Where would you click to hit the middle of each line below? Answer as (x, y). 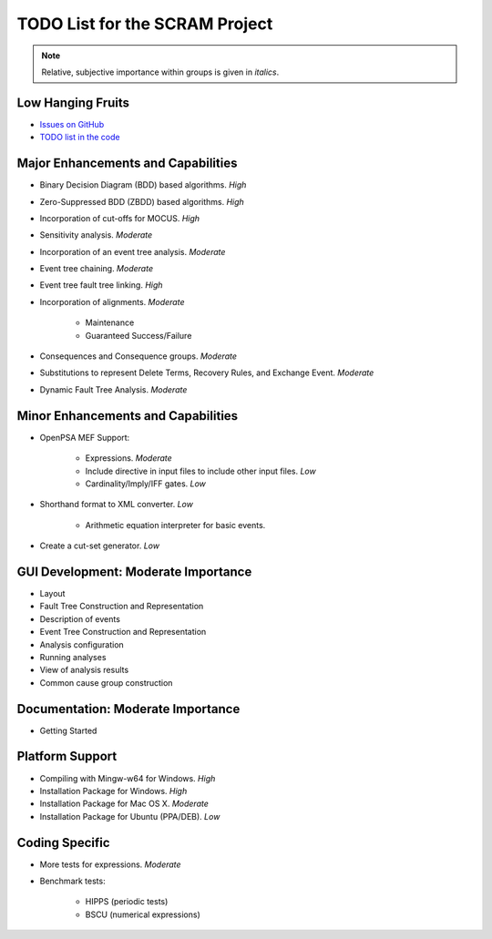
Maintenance (110, 322)
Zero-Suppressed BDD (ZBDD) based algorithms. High (142, 201)
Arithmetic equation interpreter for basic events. (175, 525)
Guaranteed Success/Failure (138, 335)
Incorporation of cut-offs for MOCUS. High (120, 218)
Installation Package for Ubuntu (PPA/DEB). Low (130, 816)
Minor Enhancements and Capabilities (128, 416)
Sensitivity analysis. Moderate (96, 235)
